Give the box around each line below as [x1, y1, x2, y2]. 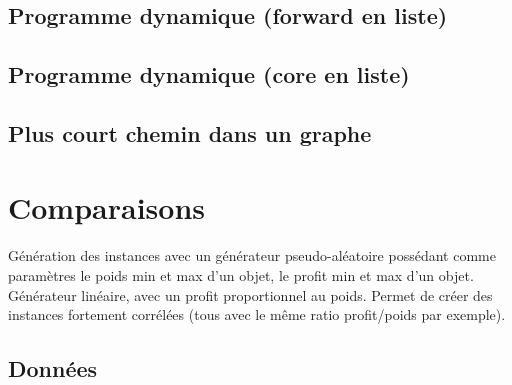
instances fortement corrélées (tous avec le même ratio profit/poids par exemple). [8, 304, 506, 325]
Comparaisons [8, 186, 206, 227]
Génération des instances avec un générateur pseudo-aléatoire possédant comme [8, 245, 496, 266]
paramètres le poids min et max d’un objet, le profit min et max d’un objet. [8, 264, 474, 285]
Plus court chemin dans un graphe [8, 117, 372, 148]
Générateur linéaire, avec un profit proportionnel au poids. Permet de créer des [8, 284, 493, 305]
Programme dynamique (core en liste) [8, 59, 410, 90]
